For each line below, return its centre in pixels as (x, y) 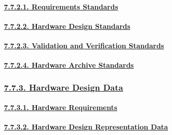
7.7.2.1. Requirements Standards (61, 6)
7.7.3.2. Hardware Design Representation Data (86, 127)
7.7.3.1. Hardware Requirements (61, 107)
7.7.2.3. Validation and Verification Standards (84, 45)
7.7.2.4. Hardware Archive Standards (69, 65)
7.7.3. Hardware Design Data (64, 87)
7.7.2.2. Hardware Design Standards (67, 26)
